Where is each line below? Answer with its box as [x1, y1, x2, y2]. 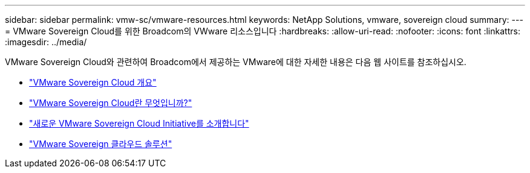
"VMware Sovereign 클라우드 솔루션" [29, 139, 172, 149]
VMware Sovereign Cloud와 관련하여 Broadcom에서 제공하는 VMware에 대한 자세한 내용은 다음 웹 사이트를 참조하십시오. [5, 57, 466, 67]
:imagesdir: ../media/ [5, 37, 87, 47]
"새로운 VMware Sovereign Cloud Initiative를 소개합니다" [29, 118, 249, 128]
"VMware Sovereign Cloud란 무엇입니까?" [29, 98, 192, 108]
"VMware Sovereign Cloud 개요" [29, 77, 157, 87]
